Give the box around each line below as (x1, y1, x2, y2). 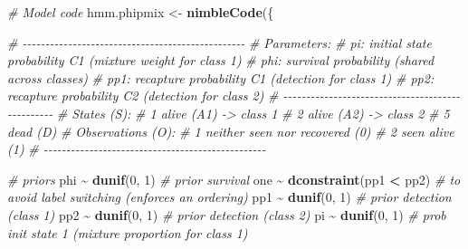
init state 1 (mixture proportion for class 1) (7, 223, 248, 242)
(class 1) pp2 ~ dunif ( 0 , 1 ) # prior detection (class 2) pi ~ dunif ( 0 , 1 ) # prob (7, 205, 446, 224)
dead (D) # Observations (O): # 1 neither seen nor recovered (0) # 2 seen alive (7, 121, 454, 140)
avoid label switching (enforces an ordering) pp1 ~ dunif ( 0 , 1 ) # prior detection (7, 187, 452, 206)
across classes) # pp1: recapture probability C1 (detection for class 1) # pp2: (7, 68, 435, 87)
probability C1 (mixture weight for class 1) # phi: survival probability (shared (7, 51, 435, 70)
